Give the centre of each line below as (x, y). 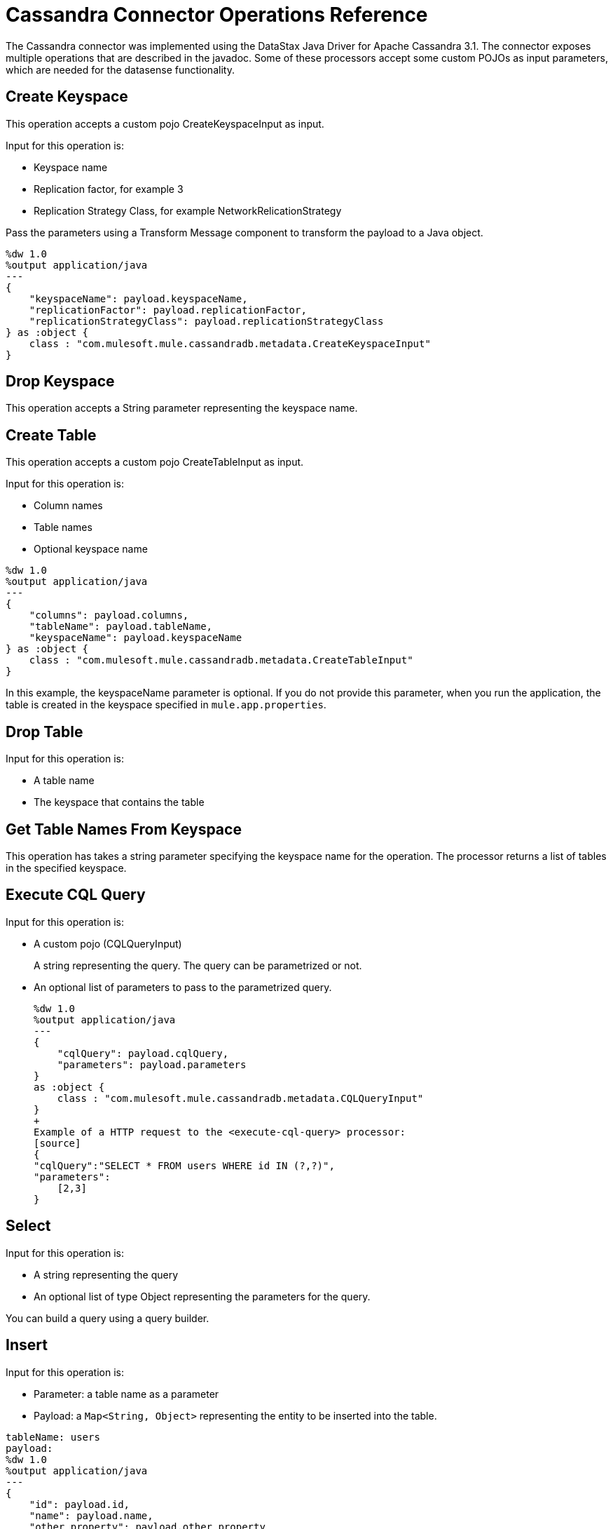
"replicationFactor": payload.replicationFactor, (168, 310)
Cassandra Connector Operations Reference (217, 15)
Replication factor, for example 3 (109, 189)
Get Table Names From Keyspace (124, 829)
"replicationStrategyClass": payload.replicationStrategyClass (206, 321)
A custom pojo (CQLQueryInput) (108, 943)
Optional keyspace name (91, 549)
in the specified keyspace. (66, 868)
